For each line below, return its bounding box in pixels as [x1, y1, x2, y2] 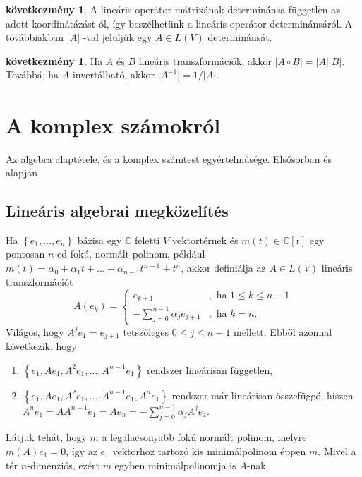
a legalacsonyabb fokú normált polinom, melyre [102, 430, 307, 445]
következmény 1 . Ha [6, 53, 103, 68]
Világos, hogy [6, 324, 64, 339]
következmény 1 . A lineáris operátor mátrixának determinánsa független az [6, 2, 341, 16]
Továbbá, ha [6, 67, 59, 82]
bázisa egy [77, 232, 122, 247]
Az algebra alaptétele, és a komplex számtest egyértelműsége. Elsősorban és [6, 151, 332, 166]
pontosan [6, 246, 45, 261]
